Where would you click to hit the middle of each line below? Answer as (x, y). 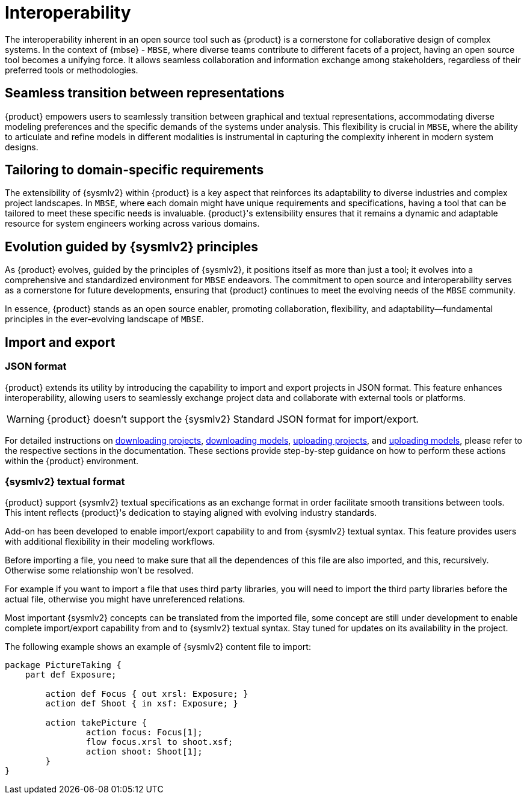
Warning (26, 419)
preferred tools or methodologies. (72, 70)
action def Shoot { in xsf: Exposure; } (142, 704)
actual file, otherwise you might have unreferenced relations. (125, 599)
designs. (22, 147)
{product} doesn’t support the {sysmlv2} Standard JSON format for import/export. (233, 419)
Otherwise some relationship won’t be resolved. (99, 571)
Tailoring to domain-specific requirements (134, 170)
